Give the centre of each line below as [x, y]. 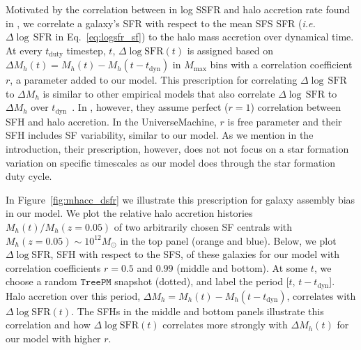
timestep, [86, 50]
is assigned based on [230, 50]
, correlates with [321, 295]
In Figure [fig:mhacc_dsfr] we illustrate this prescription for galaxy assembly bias [180, 199]
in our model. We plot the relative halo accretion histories [129, 213]
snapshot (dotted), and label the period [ [202, 281]
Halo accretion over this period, [73, 295]
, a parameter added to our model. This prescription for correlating [154, 80]
